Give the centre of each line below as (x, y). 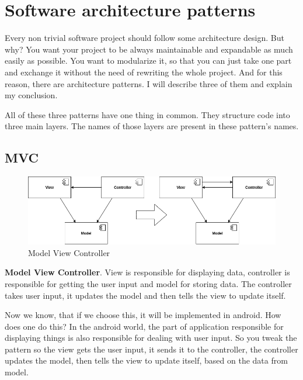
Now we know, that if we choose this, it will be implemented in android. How (143, 315)
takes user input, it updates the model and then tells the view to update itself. (145, 295)
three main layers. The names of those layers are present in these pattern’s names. (152, 126)
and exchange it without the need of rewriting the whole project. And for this (144, 72)
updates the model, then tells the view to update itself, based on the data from (146, 360)
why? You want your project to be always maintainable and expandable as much (149, 49)
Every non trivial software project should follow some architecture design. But (144, 38)
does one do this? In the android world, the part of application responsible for (144, 326)
